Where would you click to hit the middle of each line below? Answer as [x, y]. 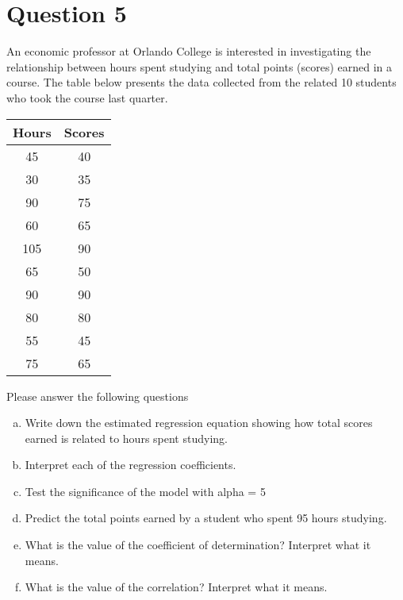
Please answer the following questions [98, 396]
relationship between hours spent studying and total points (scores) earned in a [200, 66]
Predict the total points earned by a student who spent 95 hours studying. [206, 518]
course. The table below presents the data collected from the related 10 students [201, 82]
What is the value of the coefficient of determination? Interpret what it [198, 545]
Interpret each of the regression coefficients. [130, 465]
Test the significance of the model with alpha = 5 [145, 491]
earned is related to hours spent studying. [126, 438]
